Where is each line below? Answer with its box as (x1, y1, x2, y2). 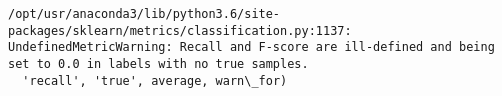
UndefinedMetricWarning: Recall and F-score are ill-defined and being (8, 40, 495, 55)
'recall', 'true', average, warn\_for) (22, 73, 288, 88)
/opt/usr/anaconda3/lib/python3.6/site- (8, 7, 281, 21)
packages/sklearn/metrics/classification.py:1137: (8, 23, 352, 38)
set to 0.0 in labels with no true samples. (8, 56, 309, 71)
